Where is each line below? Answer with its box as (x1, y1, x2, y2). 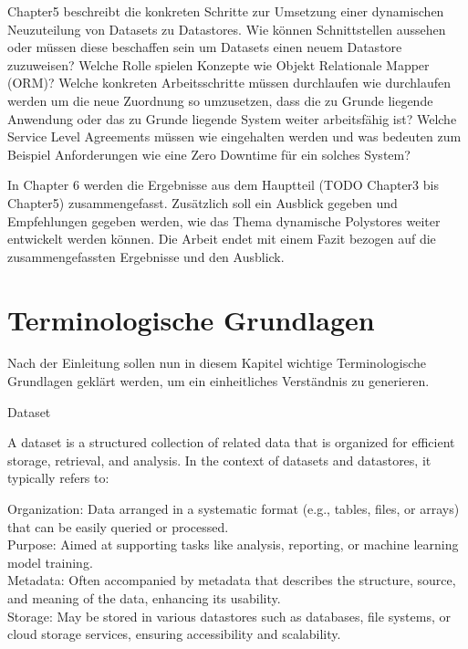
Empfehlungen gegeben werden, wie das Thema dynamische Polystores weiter (7, 211, 441, 230)
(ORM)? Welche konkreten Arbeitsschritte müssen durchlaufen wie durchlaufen (7, 73, 452, 92)
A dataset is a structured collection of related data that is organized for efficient (7, 433, 455, 452)
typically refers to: (7, 468, 109, 487)
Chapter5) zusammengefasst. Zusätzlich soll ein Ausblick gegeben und (7, 193, 398, 212)
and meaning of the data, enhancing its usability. (7, 588, 281, 607)
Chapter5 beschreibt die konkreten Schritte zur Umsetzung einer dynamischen (7, 2, 444, 20)
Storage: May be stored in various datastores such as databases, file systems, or (7, 606, 451, 625)
